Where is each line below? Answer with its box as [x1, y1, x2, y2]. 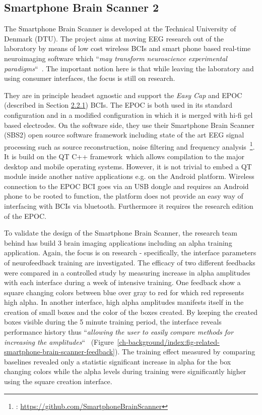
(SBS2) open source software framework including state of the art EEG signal [4, 129, 244, 140]
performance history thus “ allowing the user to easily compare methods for [4, 327, 234, 337]
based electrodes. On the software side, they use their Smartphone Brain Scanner [4, 119, 255, 130]
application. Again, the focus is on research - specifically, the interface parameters [4, 247, 256, 258]
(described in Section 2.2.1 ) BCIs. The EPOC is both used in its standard [4, 100, 233, 110]
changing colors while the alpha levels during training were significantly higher [4, 366, 246, 377]
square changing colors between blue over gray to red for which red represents [4, 287, 244, 297]
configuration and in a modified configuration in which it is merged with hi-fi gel [4, 109, 253, 120]
